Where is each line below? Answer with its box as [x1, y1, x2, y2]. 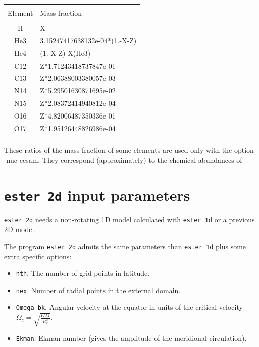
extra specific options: [4, 251, 72, 261]
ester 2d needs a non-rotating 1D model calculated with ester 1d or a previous [4, 214, 255, 224]
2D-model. [4, 224, 36, 235]
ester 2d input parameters [4, 184, 190, 205]
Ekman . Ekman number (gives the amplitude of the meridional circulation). [16, 333, 247, 343]
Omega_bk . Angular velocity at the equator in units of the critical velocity [16, 302, 243, 312]
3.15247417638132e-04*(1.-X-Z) [40, 35, 137, 45]
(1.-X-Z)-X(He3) [40, 47, 91, 58]
